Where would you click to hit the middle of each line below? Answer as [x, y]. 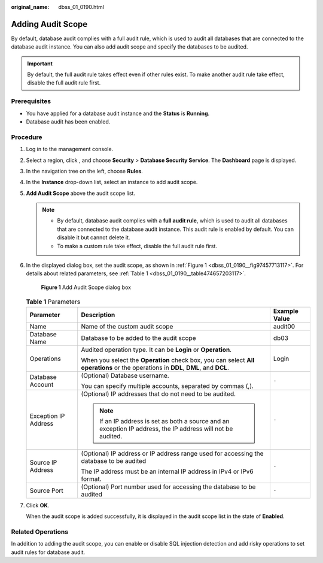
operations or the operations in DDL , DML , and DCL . [155, 368]
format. [91, 478]
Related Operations [40, 532]
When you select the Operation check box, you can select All [168, 360]
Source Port [47, 490]
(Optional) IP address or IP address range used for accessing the [172, 453]
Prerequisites [31, 101]
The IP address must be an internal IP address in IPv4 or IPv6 [167, 471]
